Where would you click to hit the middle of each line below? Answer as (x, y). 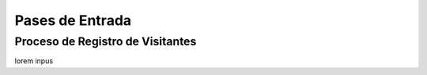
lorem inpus (34, 61)
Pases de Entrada (73, 20)
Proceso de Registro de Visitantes (106, 41)
